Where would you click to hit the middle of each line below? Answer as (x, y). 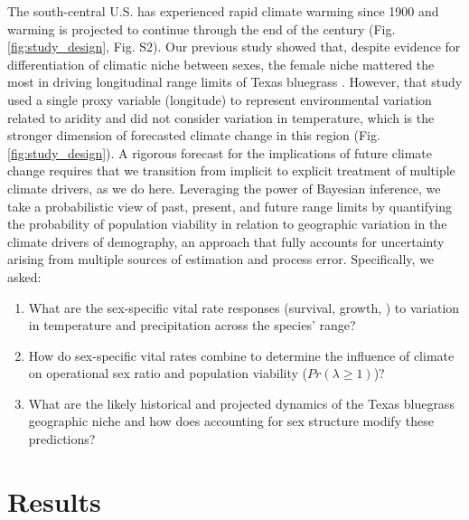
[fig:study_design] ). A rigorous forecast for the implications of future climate (220, 152)
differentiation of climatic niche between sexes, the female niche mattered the (221, 64)
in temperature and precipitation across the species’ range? (192, 325)
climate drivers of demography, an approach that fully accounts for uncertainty (226, 241)
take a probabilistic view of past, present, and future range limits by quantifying (230, 206)
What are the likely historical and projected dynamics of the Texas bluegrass (241, 403)
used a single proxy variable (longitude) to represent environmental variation (220, 99)
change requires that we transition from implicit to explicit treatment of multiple (231, 170)
